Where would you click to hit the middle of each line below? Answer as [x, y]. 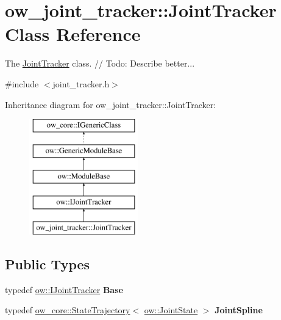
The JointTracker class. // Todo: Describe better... [100, 63]
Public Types [48, 264]
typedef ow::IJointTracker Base [64, 289]
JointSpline [239, 310]
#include [22, 83]
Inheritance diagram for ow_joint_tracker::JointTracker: [111, 104]
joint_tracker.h [81, 83]
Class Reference [73, 34]
